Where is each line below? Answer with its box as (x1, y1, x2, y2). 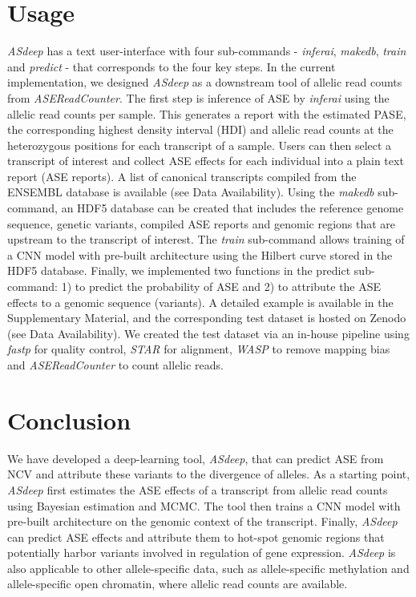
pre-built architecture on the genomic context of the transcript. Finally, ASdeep (7, 513, 398, 530)
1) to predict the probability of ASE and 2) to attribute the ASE (61, 278, 382, 295)
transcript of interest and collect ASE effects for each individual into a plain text (7, 152, 404, 169)
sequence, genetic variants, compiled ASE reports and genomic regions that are (7, 215, 396, 232)
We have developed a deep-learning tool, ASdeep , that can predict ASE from (7, 450, 384, 466)
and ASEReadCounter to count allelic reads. (7, 357, 224, 373)
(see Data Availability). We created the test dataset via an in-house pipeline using (7, 325, 410, 341)
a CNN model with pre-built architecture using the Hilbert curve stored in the (7, 246, 393, 263)
